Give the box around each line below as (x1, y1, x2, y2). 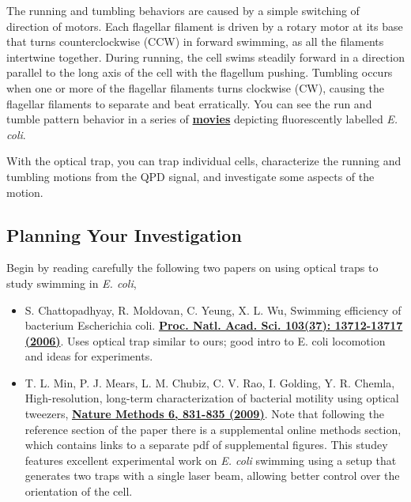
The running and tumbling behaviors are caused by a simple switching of (6, 2, 360, 18)
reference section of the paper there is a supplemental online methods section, (25, 421, 402, 437)
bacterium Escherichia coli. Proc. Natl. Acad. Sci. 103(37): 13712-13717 (25, 317, 403, 334)
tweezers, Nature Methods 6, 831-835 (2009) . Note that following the (25, 406, 384, 422)
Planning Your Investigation (6, 222, 242, 247)
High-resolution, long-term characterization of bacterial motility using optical (25, 390, 399, 406)
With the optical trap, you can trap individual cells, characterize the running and (6, 153, 402, 169)
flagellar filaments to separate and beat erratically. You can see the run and (6, 95, 372, 111)
